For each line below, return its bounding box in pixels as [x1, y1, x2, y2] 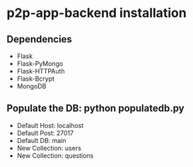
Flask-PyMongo [16, 59, 64, 68]
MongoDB [16, 82, 47, 90]
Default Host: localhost [16, 121, 84, 129]
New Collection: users [16, 144, 82, 152]
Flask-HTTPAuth [16, 67, 65, 75]
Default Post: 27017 [16, 129, 74, 137]
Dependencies [6, 33, 72, 45]
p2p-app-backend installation [6, 5, 187, 21]
